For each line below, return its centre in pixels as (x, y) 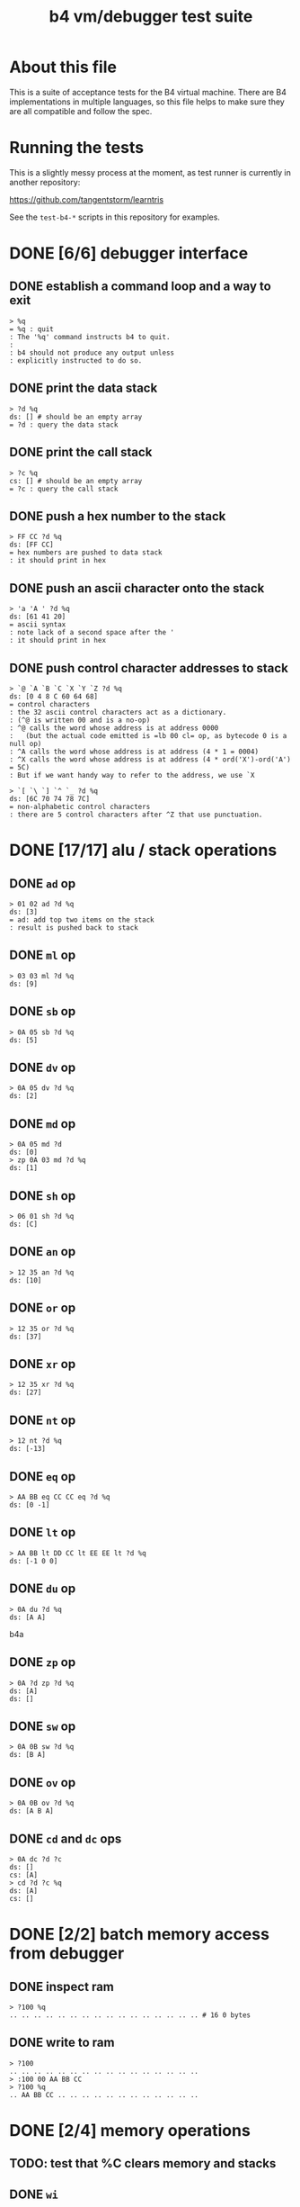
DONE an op (43, 1252)
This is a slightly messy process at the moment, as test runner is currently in (150, 172)
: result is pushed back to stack (74, 928)
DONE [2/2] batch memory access (139, 1935)
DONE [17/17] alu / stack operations (143, 850)
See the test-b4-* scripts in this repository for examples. (115, 217)
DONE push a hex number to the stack (118, 516)
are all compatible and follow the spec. (81, 111)
